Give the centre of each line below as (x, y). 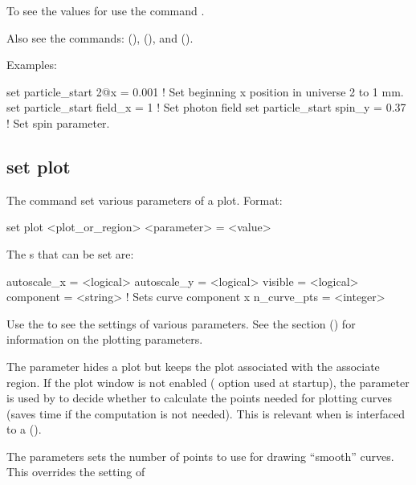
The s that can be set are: (70, 253)
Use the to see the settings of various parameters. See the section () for (181, 323)
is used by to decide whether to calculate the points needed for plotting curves (199, 398)
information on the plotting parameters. (105, 339)
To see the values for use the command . (106, 10)
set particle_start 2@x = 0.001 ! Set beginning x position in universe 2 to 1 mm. (205, 91)
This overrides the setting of (76, 472)
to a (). (24, 429)
